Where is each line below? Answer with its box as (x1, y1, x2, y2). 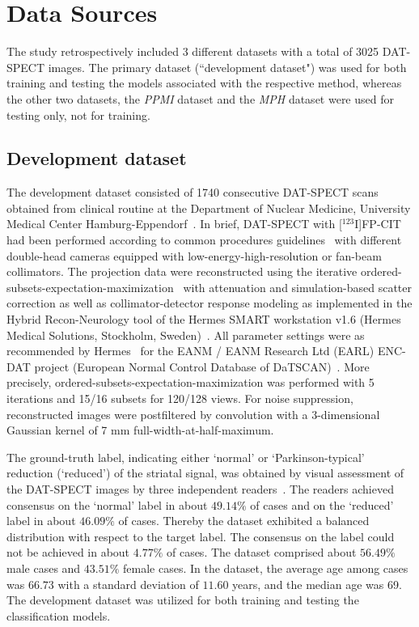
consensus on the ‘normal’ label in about (6, 496, 208, 513)
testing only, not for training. (6, 106, 150, 123)
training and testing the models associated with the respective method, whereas (6, 74, 402, 91)
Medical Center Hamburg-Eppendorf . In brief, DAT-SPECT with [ (6, 215, 342, 232)
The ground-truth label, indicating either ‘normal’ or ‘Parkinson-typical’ (6, 448, 365, 465)
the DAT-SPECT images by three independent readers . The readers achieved (6, 480, 394, 497)
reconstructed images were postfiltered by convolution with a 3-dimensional (6, 405, 380, 422)
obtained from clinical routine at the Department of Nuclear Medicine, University (6, 199, 411, 216)
